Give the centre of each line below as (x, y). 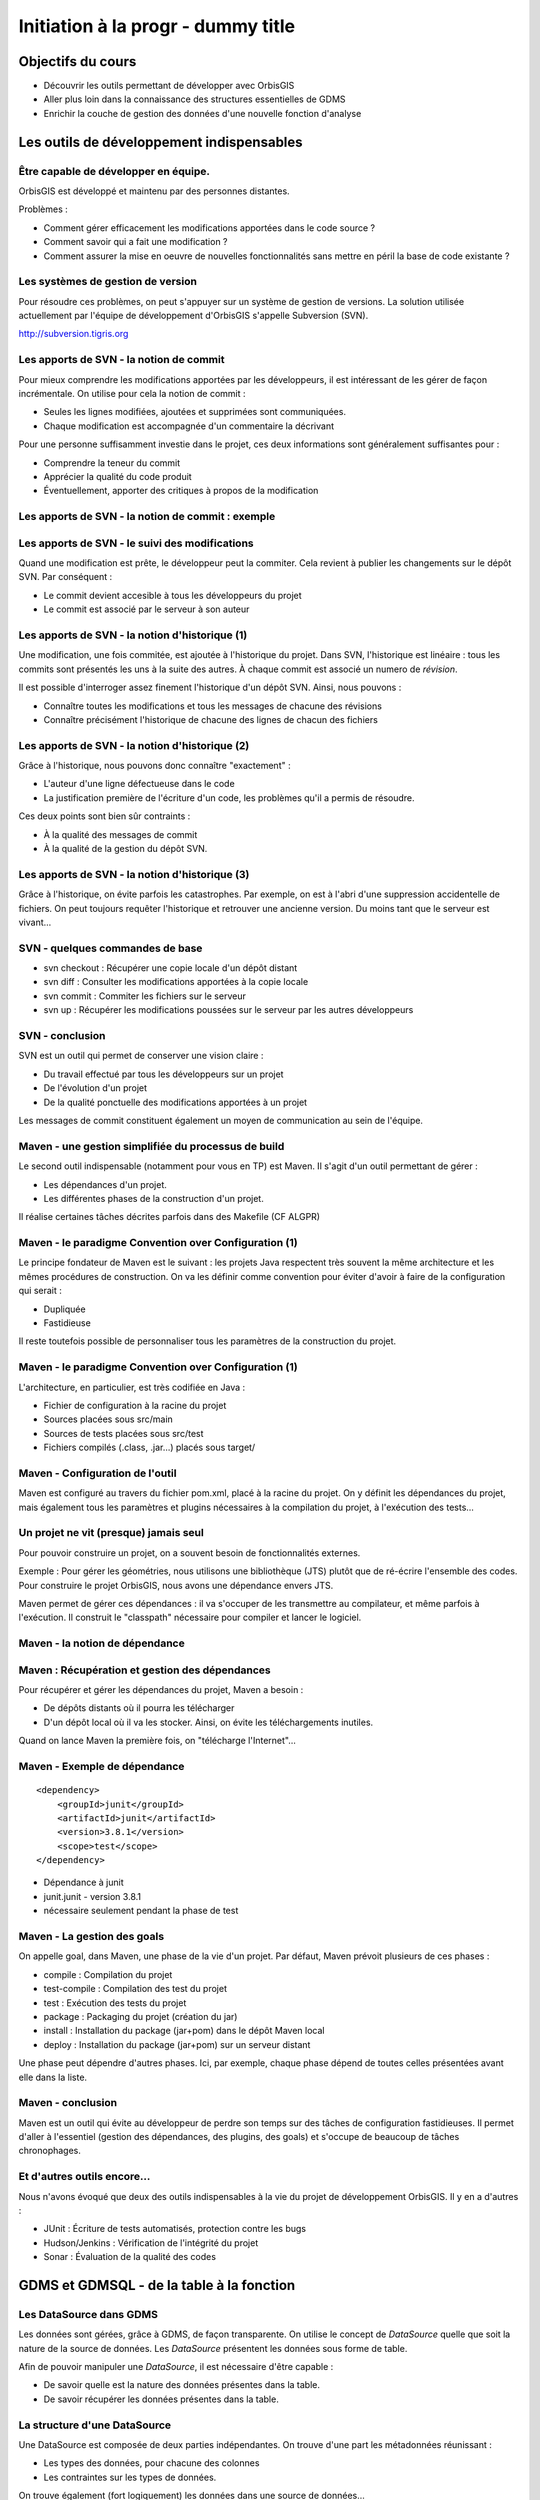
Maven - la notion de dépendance (101, 1643)
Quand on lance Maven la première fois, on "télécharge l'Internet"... (157, 1741)
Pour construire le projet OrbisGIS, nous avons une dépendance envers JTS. (176, 1585)
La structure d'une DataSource (95, 2425)
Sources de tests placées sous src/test (123, 1433)
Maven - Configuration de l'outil (97, 1473)
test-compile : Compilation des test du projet (135, 1989)
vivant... (35, 922)
